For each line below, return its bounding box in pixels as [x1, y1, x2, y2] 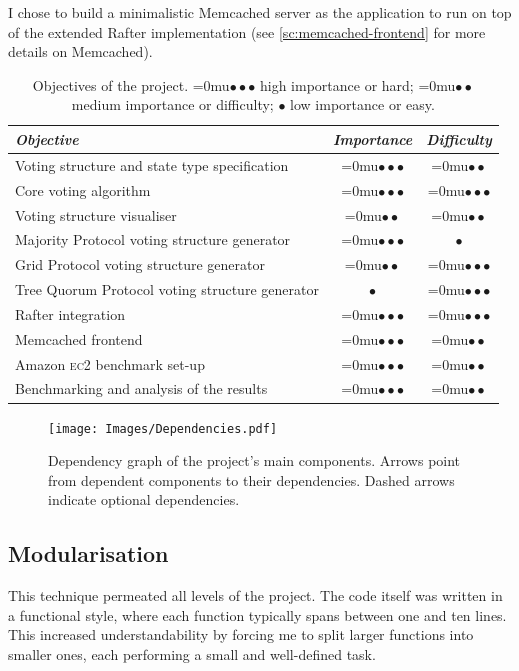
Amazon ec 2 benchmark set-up [15, 353, 205, 374]
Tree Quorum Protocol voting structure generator [15, 279, 319, 300]
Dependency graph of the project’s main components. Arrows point [48, 450, 461, 471]
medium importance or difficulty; [71, 94, 274, 115]
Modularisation [8, 538, 169, 569]
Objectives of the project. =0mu [32, 74, 230, 95]
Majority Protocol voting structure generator [15, 229, 291, 250]
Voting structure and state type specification [15, 154, 289, 175]
